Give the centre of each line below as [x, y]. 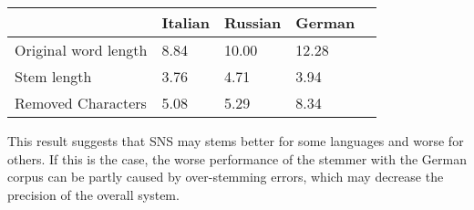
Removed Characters [81, 103]
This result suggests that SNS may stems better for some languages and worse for [236, 141]
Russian [252, 22]
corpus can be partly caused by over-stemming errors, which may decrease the [226, 177]
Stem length [53, 76]
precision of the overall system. [93, 194]
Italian [185, 22]
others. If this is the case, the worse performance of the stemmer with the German [237, 158]
